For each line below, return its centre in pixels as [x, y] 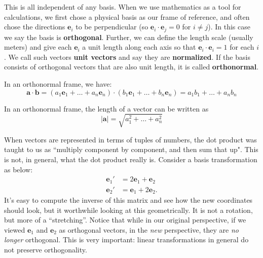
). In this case [229, 27]
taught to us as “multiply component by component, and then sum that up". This [131, 149]
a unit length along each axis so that [139, 47]
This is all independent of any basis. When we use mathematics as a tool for [123, 7]
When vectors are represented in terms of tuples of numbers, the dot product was [130, 139]
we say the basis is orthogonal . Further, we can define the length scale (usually [129, 37]
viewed [15, 229]
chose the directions [35, 27]
